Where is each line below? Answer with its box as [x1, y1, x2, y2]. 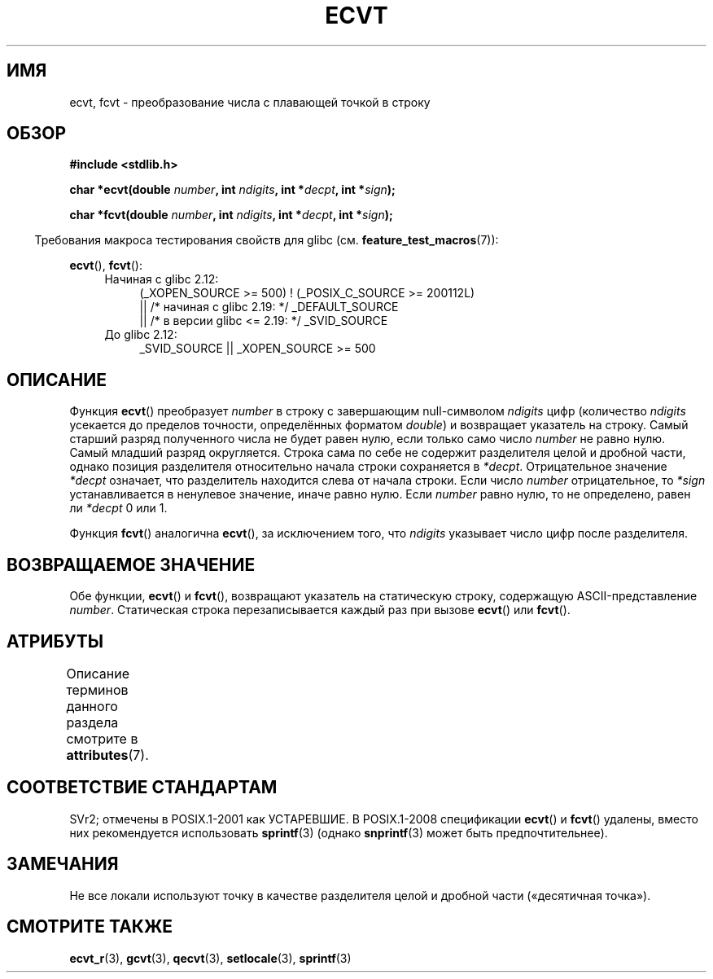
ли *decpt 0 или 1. [69, 501, 168, 516]
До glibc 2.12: [104, 327, 177, 342]
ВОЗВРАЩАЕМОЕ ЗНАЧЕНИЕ [7, 554, 256, 575]
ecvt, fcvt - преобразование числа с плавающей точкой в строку [69, 94, 431, 109]
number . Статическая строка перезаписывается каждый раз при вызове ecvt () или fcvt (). [69, 603, 571, 617]
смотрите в [66, 730, 138, 747]
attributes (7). [66, 746, 149, 763]
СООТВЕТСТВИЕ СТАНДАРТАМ [7, 777, 278, 798]
